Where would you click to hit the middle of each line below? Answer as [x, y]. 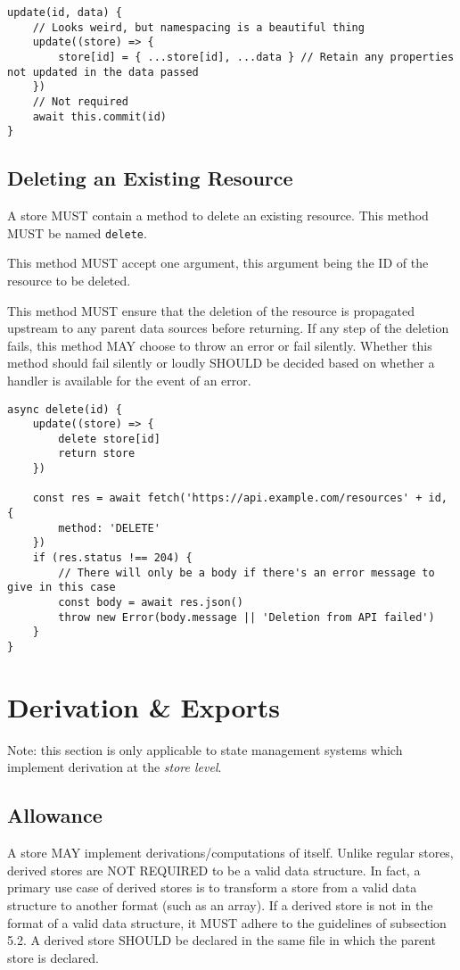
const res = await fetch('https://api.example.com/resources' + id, [240, 498]
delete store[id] [109, 439]
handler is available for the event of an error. [129, 380]
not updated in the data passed [103, 72]
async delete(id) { [65, 409]
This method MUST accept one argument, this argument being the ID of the [218, 263]
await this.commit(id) [99, 116]
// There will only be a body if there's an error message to [246, 572]
